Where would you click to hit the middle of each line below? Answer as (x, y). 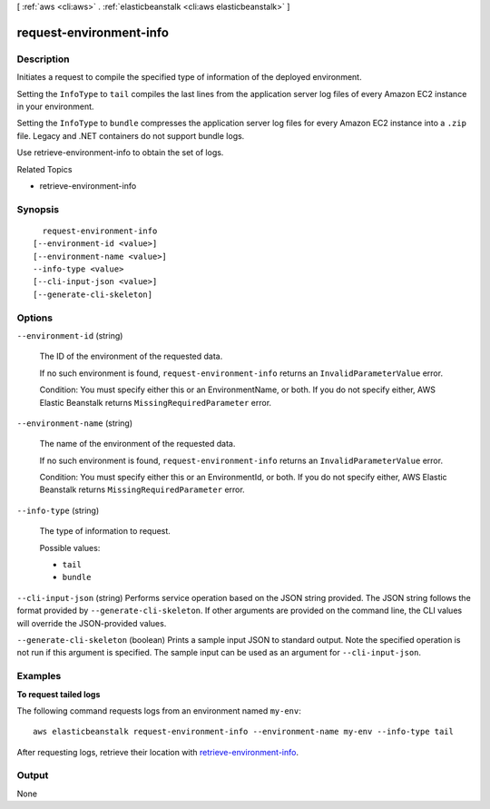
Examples (39, 676)
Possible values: (70, 548)
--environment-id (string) (70, 335)
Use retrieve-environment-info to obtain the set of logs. (120, 153)
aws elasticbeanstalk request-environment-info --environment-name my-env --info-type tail (243, 732)
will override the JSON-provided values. (92, 623)
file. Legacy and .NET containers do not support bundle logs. (131, 135)
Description (43, 59)
